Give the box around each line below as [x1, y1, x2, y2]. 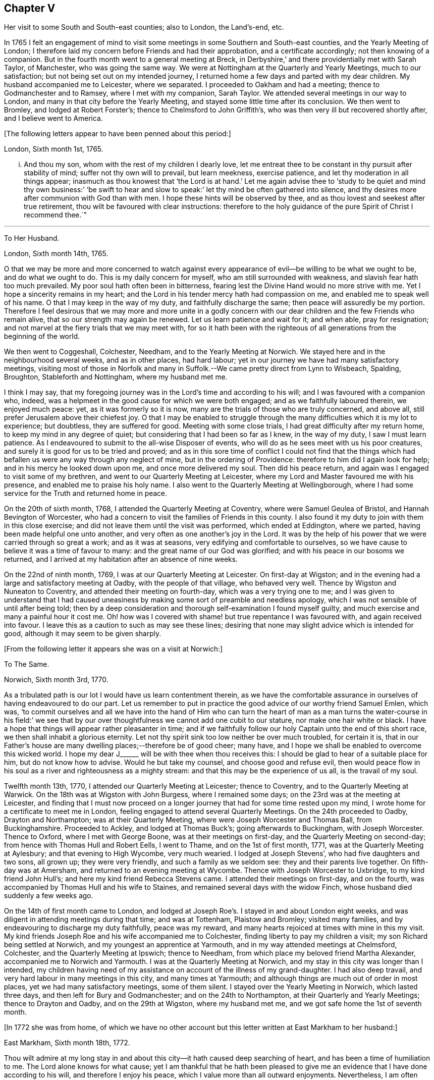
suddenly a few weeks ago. [4, 891, 93, 900]
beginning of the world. [4, 332, 80, 341]
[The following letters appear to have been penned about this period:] [4, 129, 231, 138]
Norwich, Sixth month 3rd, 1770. [4, 675, 108, 684]
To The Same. [4, 660, 49, 669]
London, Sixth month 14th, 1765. [4, 249, 108, 258]
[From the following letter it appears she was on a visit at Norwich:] [4, 645, 223, 653]
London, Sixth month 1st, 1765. [4, 145, 104, 154]
